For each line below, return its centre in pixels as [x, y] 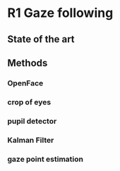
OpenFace [25, 83]
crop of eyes [29, 102]
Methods [28, 63]
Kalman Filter [31, 140]
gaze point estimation [45, 159]
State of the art [41, 39]
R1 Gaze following [60, 13]
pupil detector [32, 121]
